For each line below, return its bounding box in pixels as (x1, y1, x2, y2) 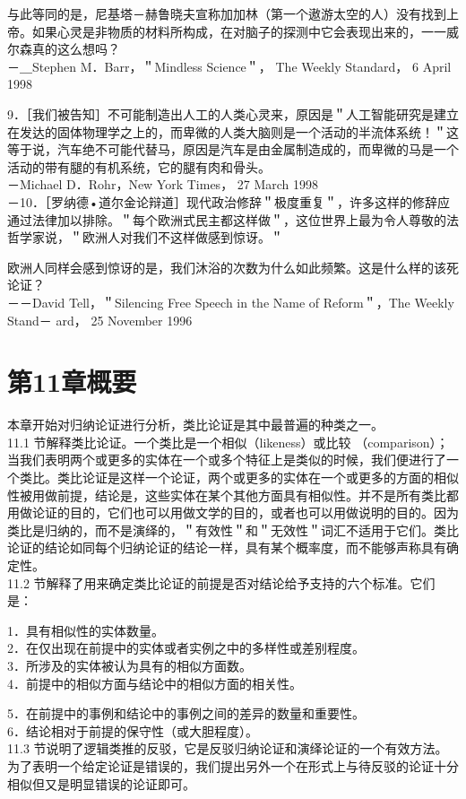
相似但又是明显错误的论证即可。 (7, 774, 195, 793)
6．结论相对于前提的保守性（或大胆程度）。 (7, 721, 258, 740)
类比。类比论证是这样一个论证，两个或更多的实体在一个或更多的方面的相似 (19, 468, 459, 486)
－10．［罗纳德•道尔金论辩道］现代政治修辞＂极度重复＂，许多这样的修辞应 (7, 192, 450, 211)
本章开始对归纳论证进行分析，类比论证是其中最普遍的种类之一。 (7, 415, 384, 434)
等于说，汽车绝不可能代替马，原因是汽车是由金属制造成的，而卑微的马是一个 (7, 140, 459, 159)
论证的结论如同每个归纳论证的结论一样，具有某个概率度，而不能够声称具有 (7, 538, 446, 557)
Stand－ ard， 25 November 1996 (7, 310, 193, 329)
